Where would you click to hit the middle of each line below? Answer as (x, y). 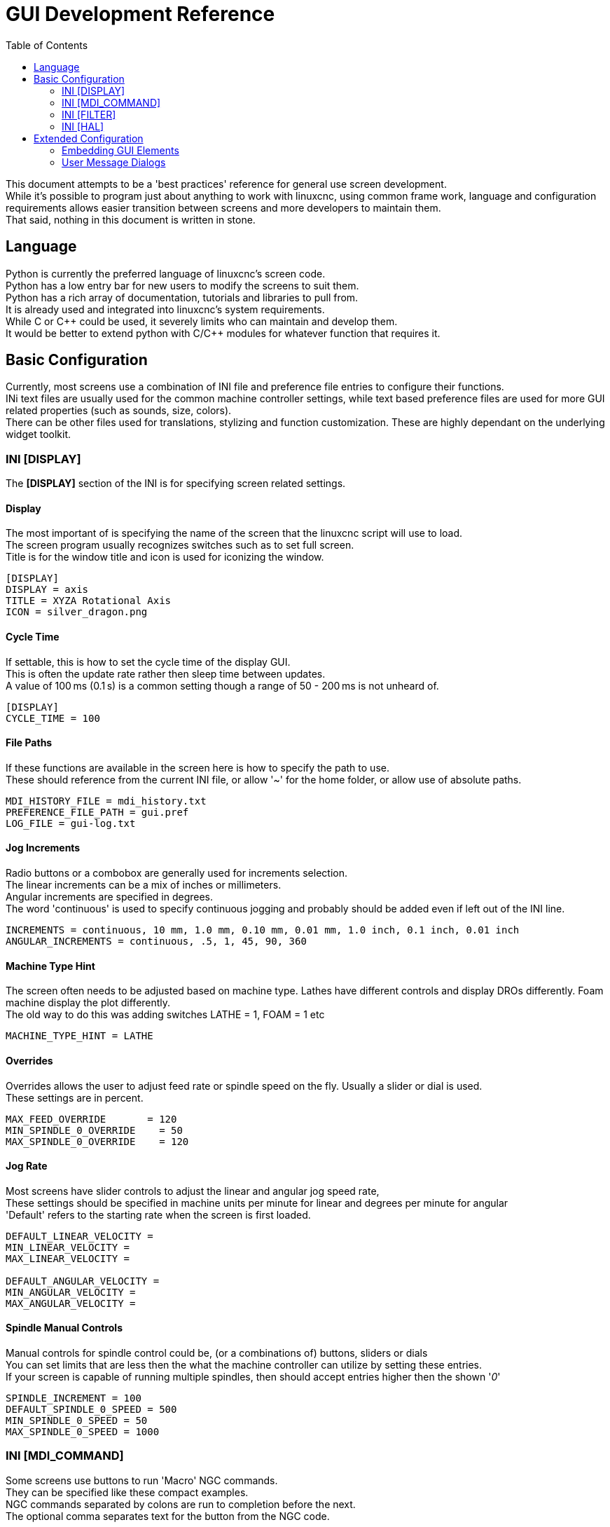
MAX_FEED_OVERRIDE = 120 (91, 1119)
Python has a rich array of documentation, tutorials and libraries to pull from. (182, 297)
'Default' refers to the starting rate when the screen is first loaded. (158, 1214)
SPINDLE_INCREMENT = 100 (74, 1398)
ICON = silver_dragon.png (77, 612)
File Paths (29, 743)
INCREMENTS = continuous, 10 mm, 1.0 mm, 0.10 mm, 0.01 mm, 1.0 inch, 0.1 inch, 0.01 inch (263, 930)
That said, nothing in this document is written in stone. (131, 219)
